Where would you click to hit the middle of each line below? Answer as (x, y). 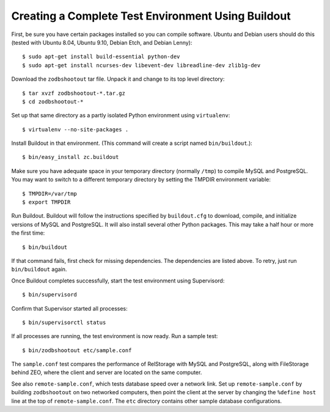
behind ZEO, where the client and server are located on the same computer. (107, 372)
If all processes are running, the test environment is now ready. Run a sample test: (115, 336)
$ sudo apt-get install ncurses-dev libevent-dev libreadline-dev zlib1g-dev (141, 65)
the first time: (28, 233)
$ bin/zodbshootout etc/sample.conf (77, 350)
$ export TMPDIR (46, 202)
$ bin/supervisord (50, 295)
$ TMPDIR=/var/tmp (50, 193)
